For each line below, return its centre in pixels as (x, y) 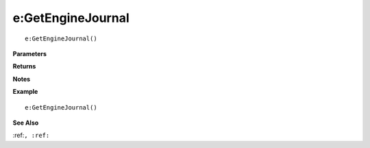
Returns (24, 66)
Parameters (30, 53)
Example (25, 92)
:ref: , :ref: (31, 135)
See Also (26, 123)
